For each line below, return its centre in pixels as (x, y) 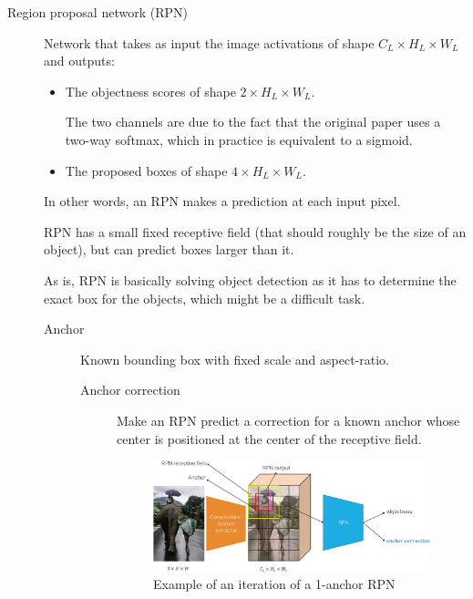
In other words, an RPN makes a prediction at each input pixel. (222, 201)
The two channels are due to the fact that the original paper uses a (253, 122)
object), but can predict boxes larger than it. (169, 249)
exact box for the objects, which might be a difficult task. (205, 298)
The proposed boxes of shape (146, 170)
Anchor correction (130, 390)
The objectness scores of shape (150, 91)
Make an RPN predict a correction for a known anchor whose (288, 420)
